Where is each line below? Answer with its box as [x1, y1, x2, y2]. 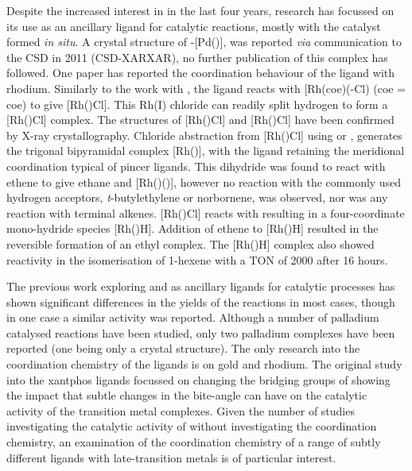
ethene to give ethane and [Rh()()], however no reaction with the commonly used [6, 173, 402, 190]
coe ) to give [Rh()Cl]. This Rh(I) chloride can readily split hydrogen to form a [6, 95, 388, 112]
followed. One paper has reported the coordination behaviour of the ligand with [6, 64, 395, 81]
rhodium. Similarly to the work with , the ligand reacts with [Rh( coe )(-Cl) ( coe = [6, 79, 406, 96]
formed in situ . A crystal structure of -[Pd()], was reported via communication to [6, 33, 402, 50]
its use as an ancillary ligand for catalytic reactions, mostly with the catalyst [6, 17, 381, 34]
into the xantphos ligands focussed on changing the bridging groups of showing [6, 371, 391, 388]
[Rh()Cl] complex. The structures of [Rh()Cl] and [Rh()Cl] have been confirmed [6, 111, 395, 128]
